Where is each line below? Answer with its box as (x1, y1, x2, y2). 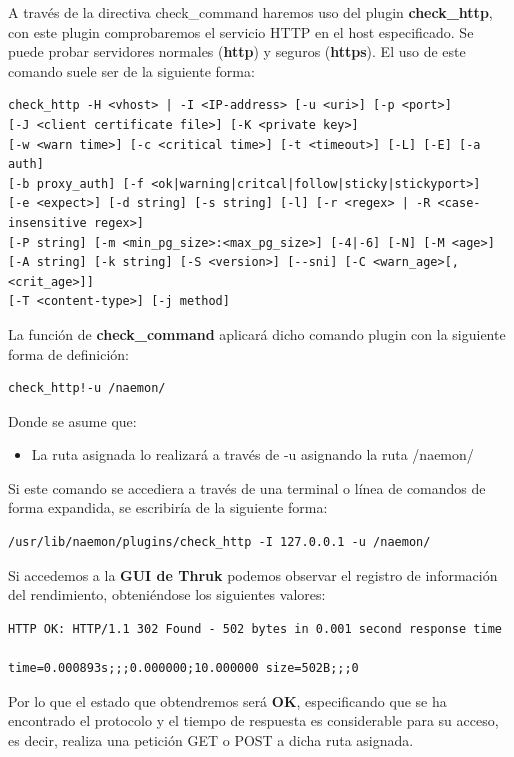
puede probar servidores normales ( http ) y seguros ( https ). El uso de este (8, 41, 466, 62)
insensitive (8, 215, 87, 230)
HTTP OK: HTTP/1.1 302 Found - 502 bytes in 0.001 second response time (8, 621, 502, 636)
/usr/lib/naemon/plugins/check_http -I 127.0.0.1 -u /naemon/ (8, 535, 431, 550)
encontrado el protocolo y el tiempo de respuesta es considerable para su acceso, (8, 710, 499, 731)
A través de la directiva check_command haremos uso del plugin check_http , (8, 2, 493, 22)
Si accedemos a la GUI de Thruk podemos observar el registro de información (8, 564, 498, 585)
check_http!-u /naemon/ (8, 381, 166, 396)
